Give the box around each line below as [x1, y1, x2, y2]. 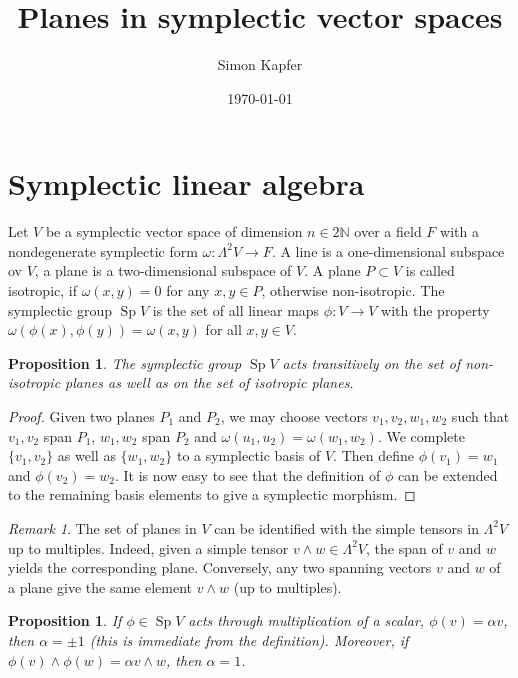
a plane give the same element [8, 576, 192, 597]
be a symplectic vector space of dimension [45, 221, 303, 242]
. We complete [377, 425, 465, 446]
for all [205, 319, 242, 340]
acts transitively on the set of [282, 352, 461, 373]
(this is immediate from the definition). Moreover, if [89, 629, 409, 650]
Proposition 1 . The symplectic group [8, 352, 242, 373]
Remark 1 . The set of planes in [8, 517, 197, 538]
